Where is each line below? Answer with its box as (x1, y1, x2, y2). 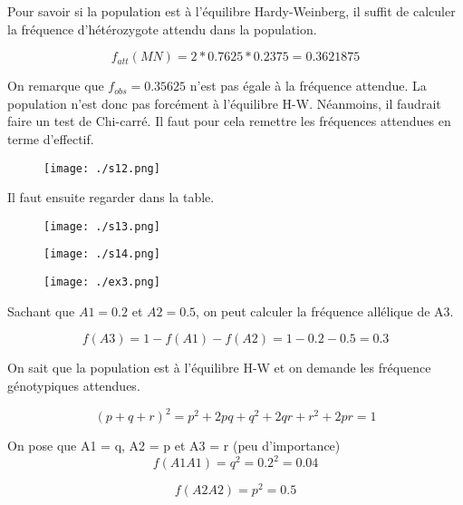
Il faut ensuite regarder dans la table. (7, 188, 215, 207)
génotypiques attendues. (7, 375, 140, 394)
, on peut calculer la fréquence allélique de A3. (196, 301, 454, 320)
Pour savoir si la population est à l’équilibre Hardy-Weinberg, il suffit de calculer (7, 2, 456, 20)
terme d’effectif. (7, 129, 94, 148)
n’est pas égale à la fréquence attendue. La (189, 76, 427, 95)
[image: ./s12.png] (43, 161, 160, 175)
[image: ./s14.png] (43, 248, 160, 261)
